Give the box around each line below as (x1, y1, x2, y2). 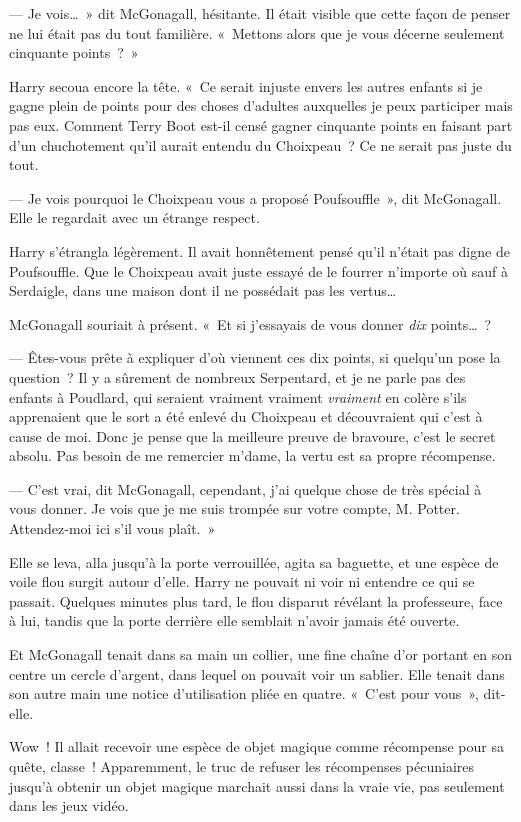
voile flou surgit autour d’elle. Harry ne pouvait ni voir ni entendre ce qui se (9, 571, 475, 592)
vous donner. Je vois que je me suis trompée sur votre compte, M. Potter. (9, 498, 460, 519)
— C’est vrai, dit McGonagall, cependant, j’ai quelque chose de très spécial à (9, 478, 482, 499)
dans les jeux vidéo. (9, 795, 129, 816)
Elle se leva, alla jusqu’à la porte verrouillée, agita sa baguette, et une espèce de (9, 551, 499, 572)
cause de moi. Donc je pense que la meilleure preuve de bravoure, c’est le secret (9, 425, 496, 446)
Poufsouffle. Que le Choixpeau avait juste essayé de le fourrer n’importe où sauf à (9, 260, 508, 281)
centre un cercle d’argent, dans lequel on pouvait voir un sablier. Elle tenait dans (9, 663, 505, 684)
